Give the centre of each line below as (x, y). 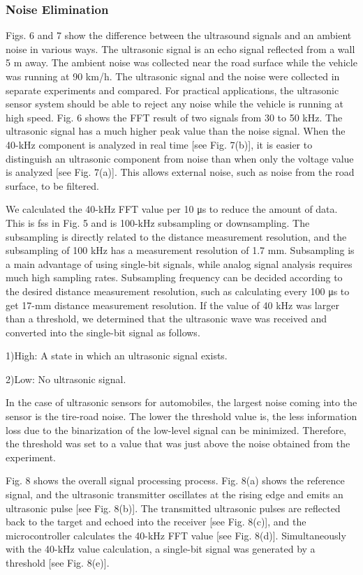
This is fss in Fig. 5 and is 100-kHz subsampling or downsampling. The (158, 222)
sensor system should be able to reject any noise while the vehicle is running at (175, 104)
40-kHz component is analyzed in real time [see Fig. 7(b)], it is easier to (159, 144)
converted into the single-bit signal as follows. (103, 332)
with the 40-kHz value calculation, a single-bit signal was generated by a (161, 549)
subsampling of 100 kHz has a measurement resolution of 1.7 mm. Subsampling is (180, 250)
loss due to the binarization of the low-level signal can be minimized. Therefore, (176, 430)
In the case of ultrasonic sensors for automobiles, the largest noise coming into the (181, 402)
